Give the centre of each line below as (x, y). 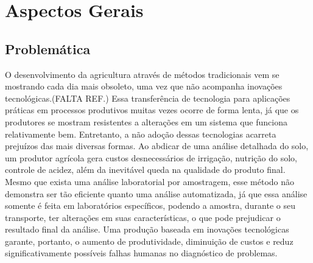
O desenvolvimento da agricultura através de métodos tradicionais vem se (142, 74)
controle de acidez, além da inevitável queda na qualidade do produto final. (145, 170)
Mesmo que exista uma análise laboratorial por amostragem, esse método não (150, 181)
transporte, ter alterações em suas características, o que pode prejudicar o (143, 217)
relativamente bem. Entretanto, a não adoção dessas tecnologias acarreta (141, 134)
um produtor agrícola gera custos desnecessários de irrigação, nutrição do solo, (151, 157)
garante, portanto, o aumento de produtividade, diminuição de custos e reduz (149, 241)
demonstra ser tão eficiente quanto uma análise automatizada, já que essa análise (156, 193)
